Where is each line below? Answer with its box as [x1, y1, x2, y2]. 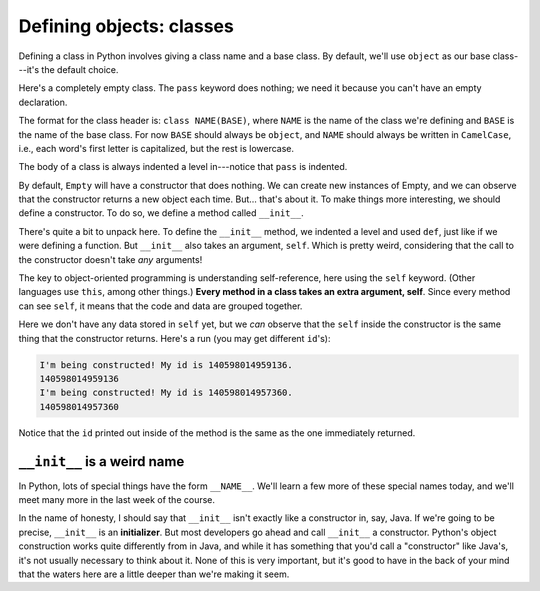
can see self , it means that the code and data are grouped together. [18, 300, 303, 312]
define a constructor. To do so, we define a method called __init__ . [18, 207, 304, 219]
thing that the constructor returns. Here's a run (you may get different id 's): [18, 332, 331, 344]
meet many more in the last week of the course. [18, 494, 215, 506]
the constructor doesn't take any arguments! [18, 253, 203, 265]
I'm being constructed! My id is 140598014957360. [39, 387, 294, 399]
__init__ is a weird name [18, 453, 185, 470]
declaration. [18, 96, 68, 108]
